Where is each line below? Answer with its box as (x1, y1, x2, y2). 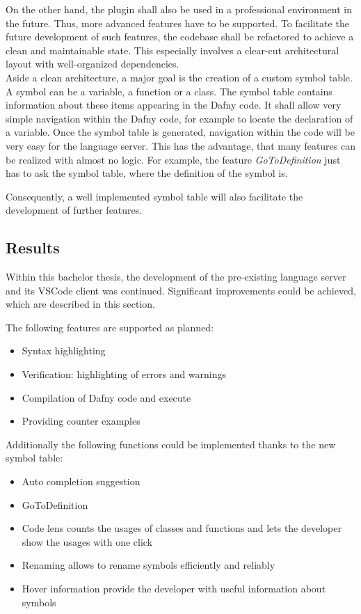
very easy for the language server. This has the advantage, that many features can (6, 138, 355, 152)
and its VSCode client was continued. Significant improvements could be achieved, (6, 283, 356, 297)
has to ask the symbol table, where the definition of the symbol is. (6, 166, 288, 180)
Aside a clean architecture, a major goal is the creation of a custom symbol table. (6, 70, 353, 84)
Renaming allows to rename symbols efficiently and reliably (22, 558, 275, 572)
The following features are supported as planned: (6, 320, 214, 334)
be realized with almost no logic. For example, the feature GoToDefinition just (6, 152, 341, 166)
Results (6, 237, 60, 258)
